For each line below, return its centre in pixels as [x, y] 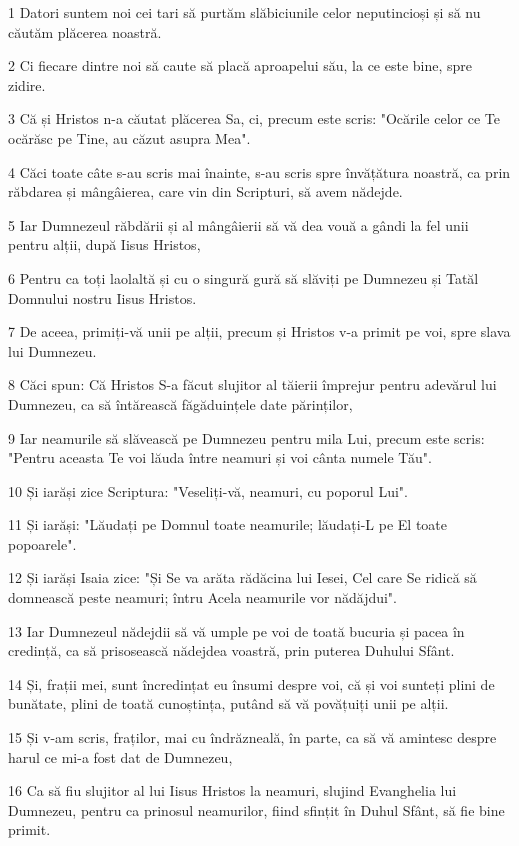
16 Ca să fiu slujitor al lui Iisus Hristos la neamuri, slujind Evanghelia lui [232, 790]
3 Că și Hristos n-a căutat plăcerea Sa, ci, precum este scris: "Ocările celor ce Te [254, 118]
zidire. [27, 84]
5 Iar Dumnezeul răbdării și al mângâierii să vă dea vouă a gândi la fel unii [238, 224]
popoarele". [42, 543]
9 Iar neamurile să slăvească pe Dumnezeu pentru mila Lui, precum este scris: [246, 437]
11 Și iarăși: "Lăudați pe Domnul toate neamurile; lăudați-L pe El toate [228, 524]
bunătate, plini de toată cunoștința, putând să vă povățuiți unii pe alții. [228, 703]
